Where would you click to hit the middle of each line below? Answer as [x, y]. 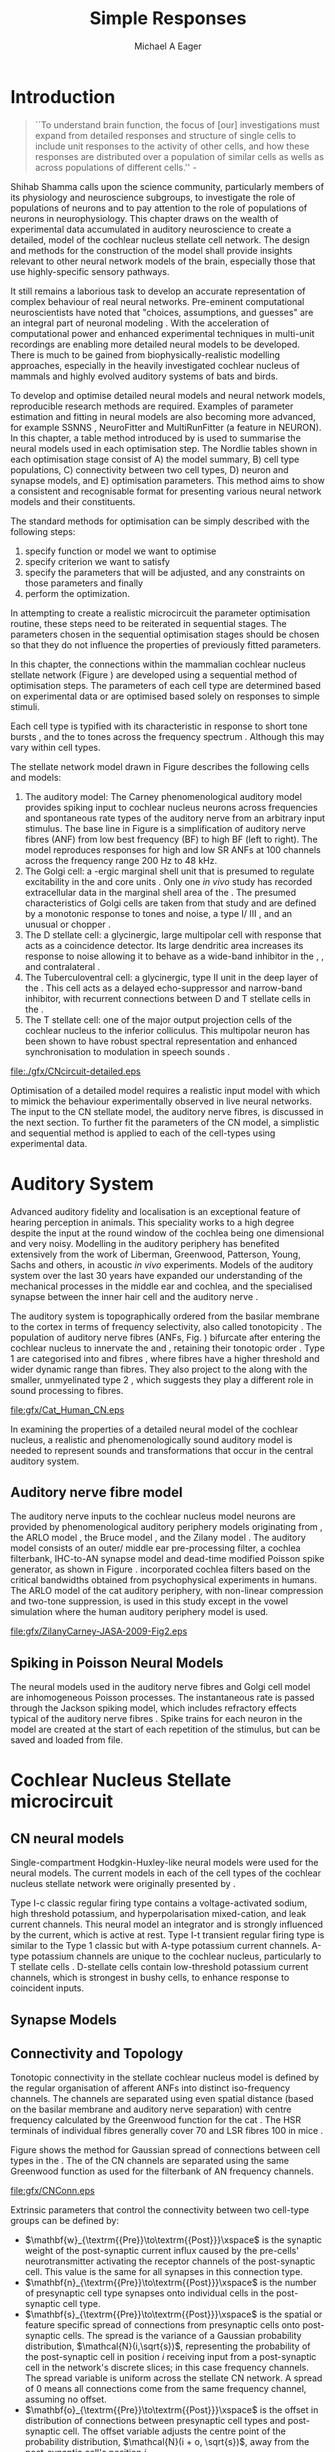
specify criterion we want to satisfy [97, 561]
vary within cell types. [56, 747]
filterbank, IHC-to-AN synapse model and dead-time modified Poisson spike [167, 1559]
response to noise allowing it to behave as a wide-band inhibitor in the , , [174, 956]
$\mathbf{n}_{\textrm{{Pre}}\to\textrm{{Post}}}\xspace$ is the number [170, 2283]
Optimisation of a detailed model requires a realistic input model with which [165, 1090]
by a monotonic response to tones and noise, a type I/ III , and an [158, 913]
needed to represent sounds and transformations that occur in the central [162, 1450]
